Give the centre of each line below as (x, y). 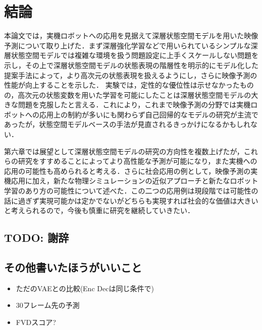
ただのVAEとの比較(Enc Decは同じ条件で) (85, 288)
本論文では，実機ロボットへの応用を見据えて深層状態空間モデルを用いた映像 (131, 36)
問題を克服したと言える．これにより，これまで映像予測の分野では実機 (134, 105)
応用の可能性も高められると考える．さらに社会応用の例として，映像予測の (127, 171)
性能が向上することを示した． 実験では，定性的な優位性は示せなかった (122, 85)
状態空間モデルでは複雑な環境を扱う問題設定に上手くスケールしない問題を (135, 55)
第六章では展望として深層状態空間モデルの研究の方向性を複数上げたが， (124, 151)
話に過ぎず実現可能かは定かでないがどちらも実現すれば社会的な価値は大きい (131, 200)
